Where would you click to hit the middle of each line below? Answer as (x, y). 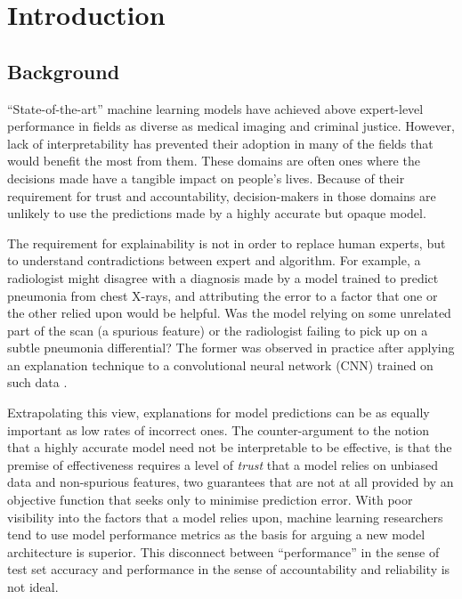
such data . (37, 382)
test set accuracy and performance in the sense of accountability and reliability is (229, 569)
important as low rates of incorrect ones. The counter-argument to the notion (219, 429)
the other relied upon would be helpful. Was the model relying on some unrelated (229, 313)
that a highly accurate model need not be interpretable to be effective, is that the (230, 447)
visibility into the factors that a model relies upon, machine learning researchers (225, 517)
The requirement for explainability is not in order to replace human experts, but (227, 243)
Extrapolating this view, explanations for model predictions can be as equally (219, 413)
